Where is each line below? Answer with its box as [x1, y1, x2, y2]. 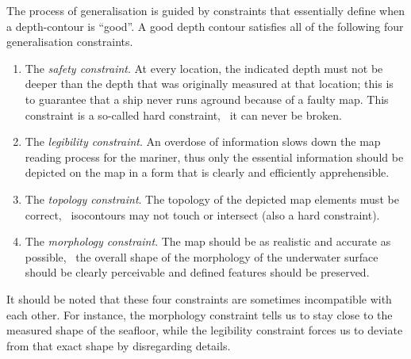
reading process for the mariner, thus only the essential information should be [25, 148, 404, 165]
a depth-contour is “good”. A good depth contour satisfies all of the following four [6, 17, 404, 34]
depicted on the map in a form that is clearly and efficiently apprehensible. [25, 164, 390, 181]
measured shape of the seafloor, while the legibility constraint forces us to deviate [6, 322, 403, 338]
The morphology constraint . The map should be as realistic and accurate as [25, 233, 391, 250]
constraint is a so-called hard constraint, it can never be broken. [25, 106, 342, 123]
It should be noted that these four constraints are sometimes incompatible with [6, 290, 392, 307]
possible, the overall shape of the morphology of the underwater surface [25, 248, 378, 265]
